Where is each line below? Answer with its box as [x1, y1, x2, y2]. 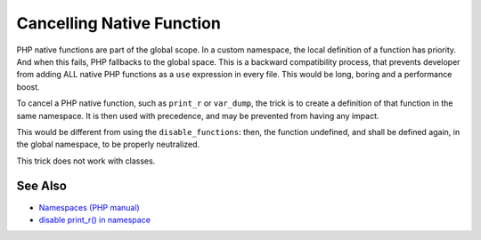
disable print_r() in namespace [38, 214, 151, 225]
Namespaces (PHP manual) [38, 202, 140, 212]
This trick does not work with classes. [16, 156, 156, 166]
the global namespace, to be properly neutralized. [16, 139, 200, 150]
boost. [16, 81, 40, 92]
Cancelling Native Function [16, 13, 222, 33]
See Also [16, 179, 67, 194]
